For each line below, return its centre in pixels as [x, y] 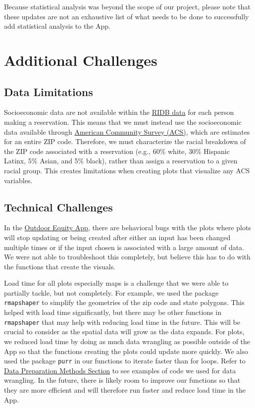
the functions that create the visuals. [60, 266]
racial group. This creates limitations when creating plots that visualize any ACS [127, 170]
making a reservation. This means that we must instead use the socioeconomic [123, 122]
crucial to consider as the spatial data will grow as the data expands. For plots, [124, 331]
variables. [18, 180]
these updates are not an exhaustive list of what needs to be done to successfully [127, 16]
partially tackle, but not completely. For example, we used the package [111, 292]
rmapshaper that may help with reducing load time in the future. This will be [122, 322]
